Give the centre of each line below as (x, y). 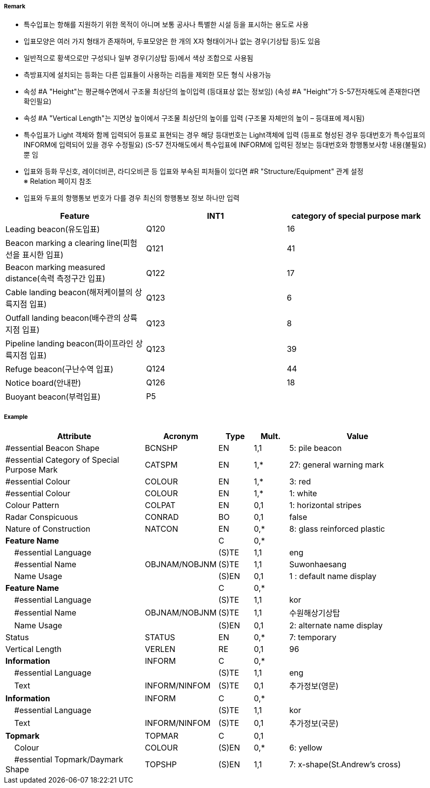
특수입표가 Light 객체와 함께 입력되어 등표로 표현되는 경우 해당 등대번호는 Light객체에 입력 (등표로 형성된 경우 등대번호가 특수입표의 (225, 135)
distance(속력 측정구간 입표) (55, 279)
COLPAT (160, 505)
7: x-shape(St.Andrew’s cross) (345, 765)
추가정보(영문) (314, 686)
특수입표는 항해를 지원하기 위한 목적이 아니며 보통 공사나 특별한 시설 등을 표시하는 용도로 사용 (166, 25)
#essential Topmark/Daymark (69, 760)
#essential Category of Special (62, 460)
